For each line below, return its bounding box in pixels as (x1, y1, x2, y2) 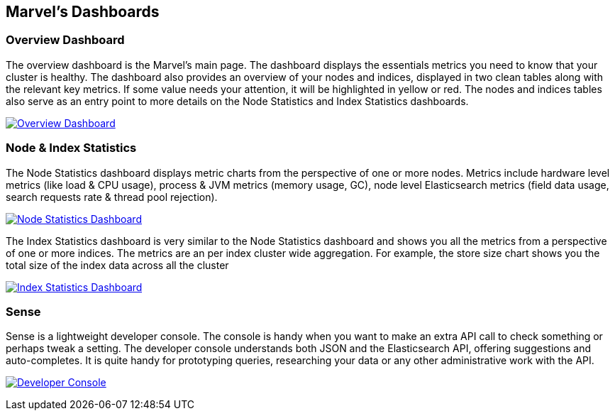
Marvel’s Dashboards (6, 3, 160, 21)
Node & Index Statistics (6, 141, 137, 155)
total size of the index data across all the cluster (6, 258, 229, 271)
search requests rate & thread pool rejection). (6, 190, 218, 203)
